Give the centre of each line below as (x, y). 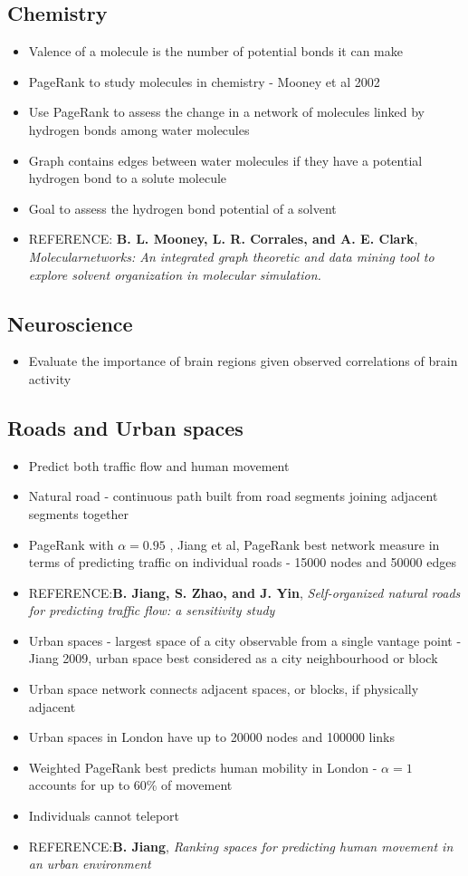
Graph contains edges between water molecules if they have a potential (225, 160)
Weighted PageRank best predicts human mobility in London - (203, 767)
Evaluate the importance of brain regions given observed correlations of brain (243, 361)
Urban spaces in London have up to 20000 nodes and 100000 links (212, 737)
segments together (79, 513)
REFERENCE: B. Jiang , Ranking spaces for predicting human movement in (241, 846)
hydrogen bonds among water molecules (139, 129)
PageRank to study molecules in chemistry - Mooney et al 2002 (204, 81)
